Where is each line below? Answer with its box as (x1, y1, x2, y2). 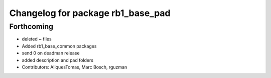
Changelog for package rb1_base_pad (9, 7, 171, 18)
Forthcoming (9, 22, 54, 31)
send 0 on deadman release (22, 50, 80, 56)
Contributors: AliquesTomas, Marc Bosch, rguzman (22, 64, 127, 70)
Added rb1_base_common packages (22, 43, 97, 49)
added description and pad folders (22, 57, 94, 63)
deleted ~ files (22, 36, 52, 42)
